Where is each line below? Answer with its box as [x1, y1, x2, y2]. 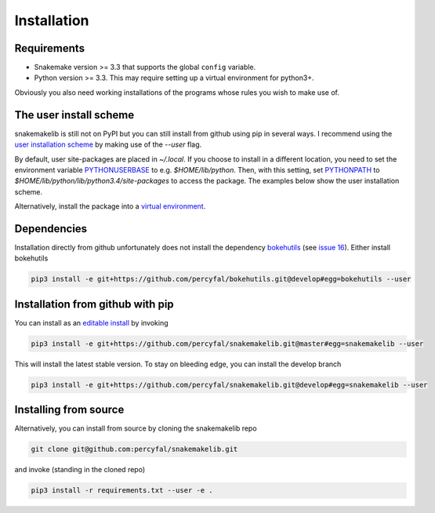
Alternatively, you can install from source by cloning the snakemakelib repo [14, 424, 258, 433]
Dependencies [14, 222, 88, 235]
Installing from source [14, 403, 125, 417]
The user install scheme [14, 108, 135, 122]
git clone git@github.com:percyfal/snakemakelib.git [31, 445, 238, 454]
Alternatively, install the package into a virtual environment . [14, 202, 206, 211]
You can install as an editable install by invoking [14, 318, 169, 327]
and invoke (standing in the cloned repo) [14, 465, 145, 475]
